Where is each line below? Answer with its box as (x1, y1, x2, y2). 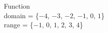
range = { (4, 20, 33, 30)
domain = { (4, 10, 39, 20)
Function (4, 1, 30, 11)
